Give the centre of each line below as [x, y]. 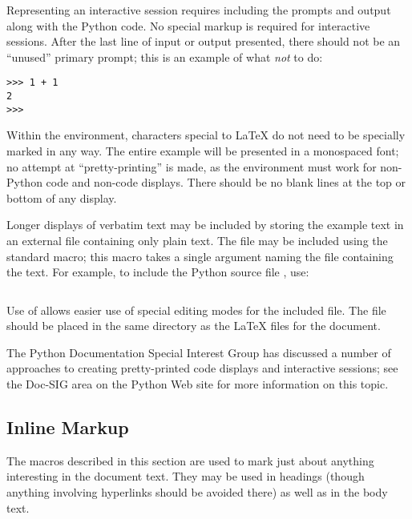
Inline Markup [68, 427]
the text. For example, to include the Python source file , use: [158, 272]
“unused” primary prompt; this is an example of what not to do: [165, 56]
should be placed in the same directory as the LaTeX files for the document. [194, 326]
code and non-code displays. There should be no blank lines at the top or [226, 182]
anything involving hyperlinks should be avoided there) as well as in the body [197, 492]
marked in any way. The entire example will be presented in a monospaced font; [203, 150]
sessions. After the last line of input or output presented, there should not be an [204, 41]
